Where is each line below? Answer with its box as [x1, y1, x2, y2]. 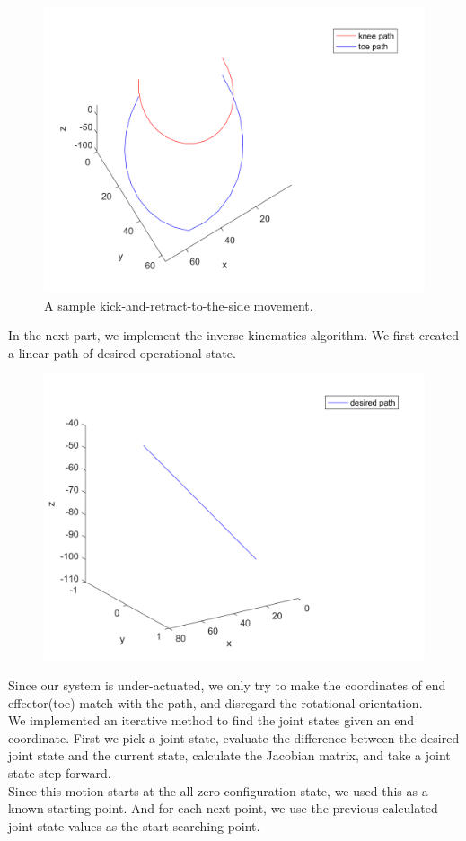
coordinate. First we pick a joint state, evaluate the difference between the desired [8, 728, 460, 747]
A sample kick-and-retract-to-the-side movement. [44, 295, 313, 314]
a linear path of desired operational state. [8, 343, 236, 362]
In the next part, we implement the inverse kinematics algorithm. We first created [8, 326, 460, 345]
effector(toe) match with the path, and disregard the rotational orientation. [8, 693, 423, 712]
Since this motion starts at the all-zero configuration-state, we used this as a [8, 781, 428, 800]
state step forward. [8, 763, 111, 782]
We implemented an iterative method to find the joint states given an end [8, 711, 415, 730]
